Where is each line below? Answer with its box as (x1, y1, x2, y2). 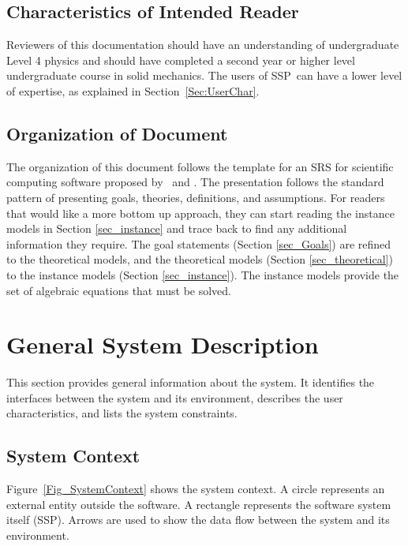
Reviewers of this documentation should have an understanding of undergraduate (6, 36, 399, 53)
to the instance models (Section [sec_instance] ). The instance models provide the (6, 266, 399, 282)
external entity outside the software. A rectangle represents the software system (6, 496, 391, 512)
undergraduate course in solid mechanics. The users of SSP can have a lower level (6, 67, 402, 84)
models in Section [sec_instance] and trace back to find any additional (6, 220, 347, 237)
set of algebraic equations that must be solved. (6, 282, 231, 298)
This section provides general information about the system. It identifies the (6, 374, 375, 391)
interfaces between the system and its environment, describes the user (6, 389, 343, 406)
